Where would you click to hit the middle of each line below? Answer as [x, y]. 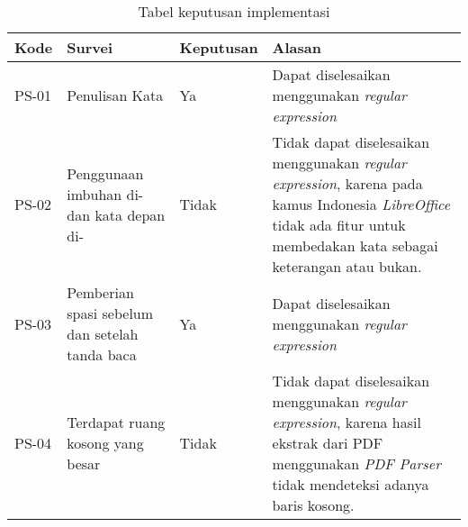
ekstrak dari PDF [328, 443]
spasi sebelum [110, 313]
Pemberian [100, 292]
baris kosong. [313, 505]
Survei [90, 47]
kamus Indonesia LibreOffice [361, 204]
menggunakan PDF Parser [356, 463]
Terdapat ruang [116, 422]
